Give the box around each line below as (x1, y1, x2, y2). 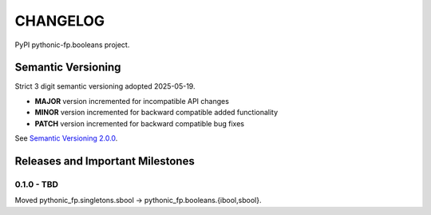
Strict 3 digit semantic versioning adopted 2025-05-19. (14, 82, 196, 91)
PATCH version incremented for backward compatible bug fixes (34, 118, 245, 128)
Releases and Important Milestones (14, 154, 195, 168)
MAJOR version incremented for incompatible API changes (34, 96, 229, 106)
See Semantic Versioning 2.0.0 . (14, 133, 118, 143)
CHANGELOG (14, 12, 105, 30)
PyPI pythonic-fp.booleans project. (14, 40, 130, 50)
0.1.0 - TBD (14, 178, 59, 189)
